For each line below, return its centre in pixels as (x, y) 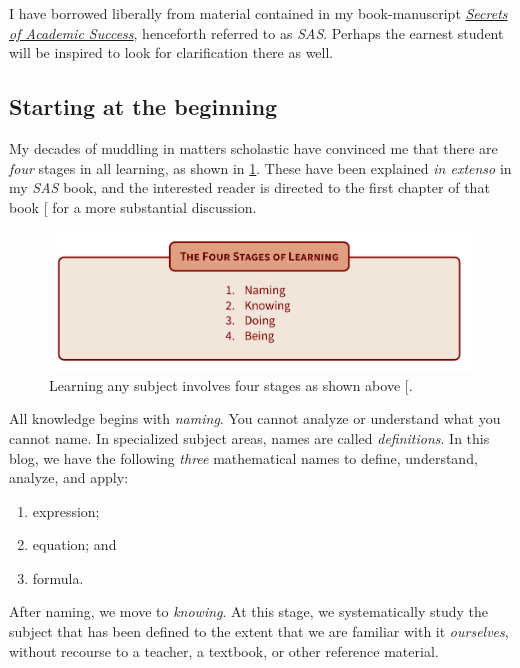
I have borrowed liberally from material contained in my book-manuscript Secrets (258, 13)
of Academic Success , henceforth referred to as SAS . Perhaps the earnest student (256, 32)
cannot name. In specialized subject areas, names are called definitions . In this (249, 437)
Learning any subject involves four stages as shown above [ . (231, 384)
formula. (58, 577)
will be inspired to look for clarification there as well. (171, 52)
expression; (66, 510)
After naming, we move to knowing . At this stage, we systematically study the (249, 611)
